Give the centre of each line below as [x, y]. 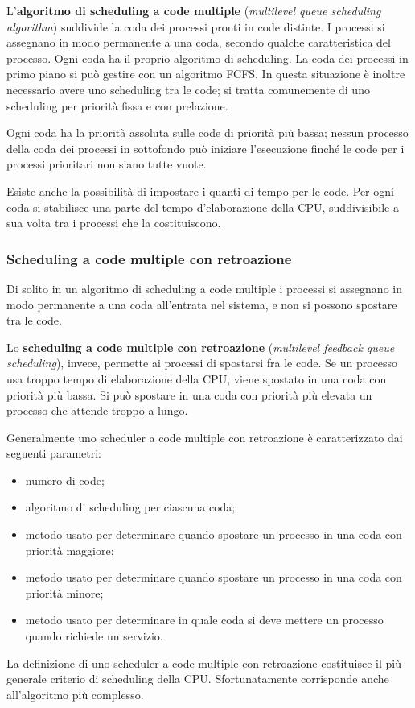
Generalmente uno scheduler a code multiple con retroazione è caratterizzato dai [205, 437]
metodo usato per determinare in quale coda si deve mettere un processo [204, 620]
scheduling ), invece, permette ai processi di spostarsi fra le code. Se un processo [202, 363]
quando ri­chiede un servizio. [94, 636]
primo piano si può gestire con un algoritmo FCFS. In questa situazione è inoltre [206, 74]
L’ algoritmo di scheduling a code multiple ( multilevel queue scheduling [194, 10]
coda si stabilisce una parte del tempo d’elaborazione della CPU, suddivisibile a [203, 207]
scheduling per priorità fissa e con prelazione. [117, 105]
